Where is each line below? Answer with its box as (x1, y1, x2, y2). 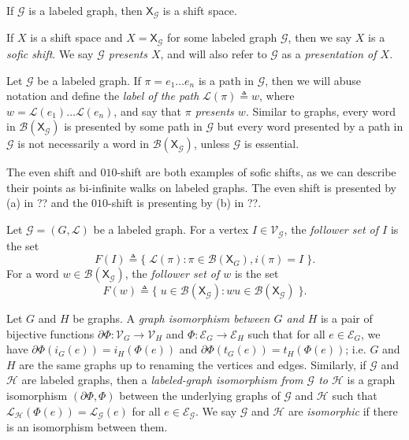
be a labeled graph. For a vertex (93, 221, 249, 238)
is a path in (198, 72, 255, 88)
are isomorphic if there (288, 402, 398, 419)
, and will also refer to (160, 45, 267, 61)
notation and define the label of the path (6, 87, 199, 104)
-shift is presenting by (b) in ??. (108, 194, 262, 211)
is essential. (244, 135, 299, 152)
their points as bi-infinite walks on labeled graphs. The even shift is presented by (6, 179, 396, 195)
